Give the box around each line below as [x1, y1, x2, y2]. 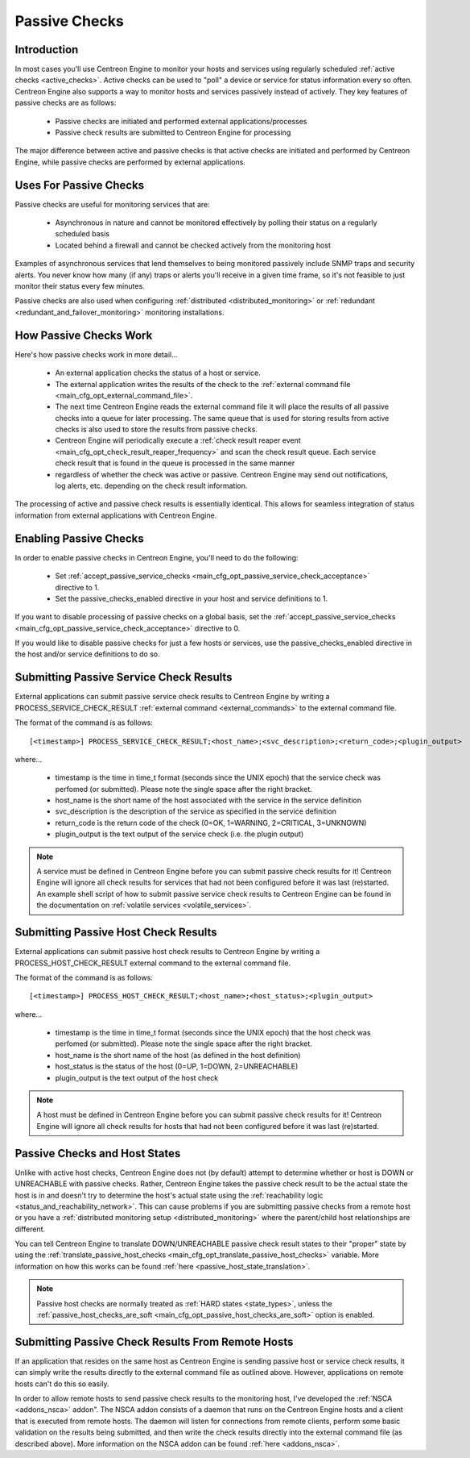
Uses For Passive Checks [14, 178, 145, 192]
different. [14, 1224, 46, 1234]
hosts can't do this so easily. [14, 1379, 109, 1389]
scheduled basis [55, 229, 110, 239]
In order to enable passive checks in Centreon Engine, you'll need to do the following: [14, 552, 299, 562]
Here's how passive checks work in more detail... [14, 349, 179, 359]
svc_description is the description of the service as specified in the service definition [55, 806, 337, 816]
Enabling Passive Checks [14, 531, 144, 545]
